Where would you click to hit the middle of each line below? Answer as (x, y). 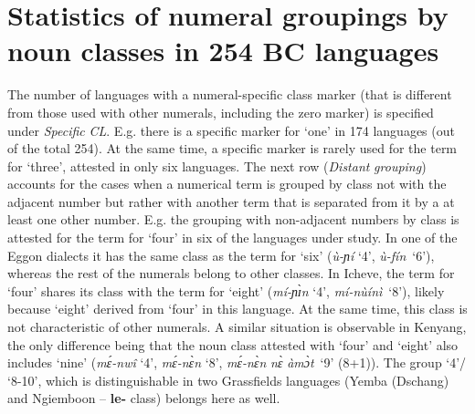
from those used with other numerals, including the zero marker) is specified (221, 112)
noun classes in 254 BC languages (223, 51)
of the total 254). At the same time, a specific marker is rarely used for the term (232, 148)
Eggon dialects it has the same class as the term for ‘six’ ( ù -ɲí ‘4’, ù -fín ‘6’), (221, 255)
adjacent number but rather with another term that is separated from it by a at (231, 201)
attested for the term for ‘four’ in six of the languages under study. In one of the (232, 238)
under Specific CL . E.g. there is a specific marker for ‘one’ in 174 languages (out (231, 130)
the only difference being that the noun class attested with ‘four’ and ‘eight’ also (233, 344)
